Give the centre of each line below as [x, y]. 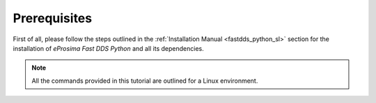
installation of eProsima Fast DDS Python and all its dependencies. [109, 48]
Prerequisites [53, 18]
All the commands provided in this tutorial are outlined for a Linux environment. [145, 81]
